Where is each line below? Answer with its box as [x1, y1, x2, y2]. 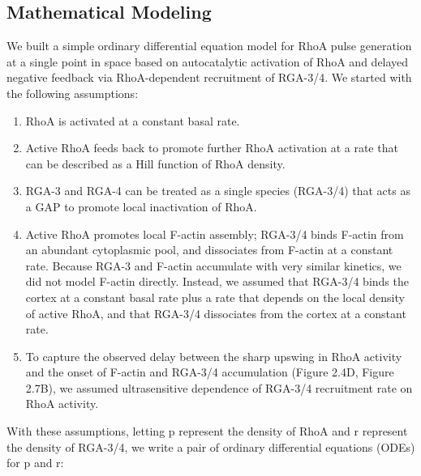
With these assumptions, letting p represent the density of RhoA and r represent [6, 423, 408, 440]
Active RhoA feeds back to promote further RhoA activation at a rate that [25, 139, 398, 156]
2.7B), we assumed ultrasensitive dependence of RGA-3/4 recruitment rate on [25, 379, 413, 396]
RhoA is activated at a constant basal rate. [25, 112, 240, 129]
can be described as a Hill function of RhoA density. [25, 155, 286, 172]
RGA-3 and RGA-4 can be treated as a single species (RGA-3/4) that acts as [25, 182, 410, 199]
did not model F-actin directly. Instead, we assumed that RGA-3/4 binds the [25, 273, 409, 290]
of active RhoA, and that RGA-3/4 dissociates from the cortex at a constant [25, 304, 406, 321]
